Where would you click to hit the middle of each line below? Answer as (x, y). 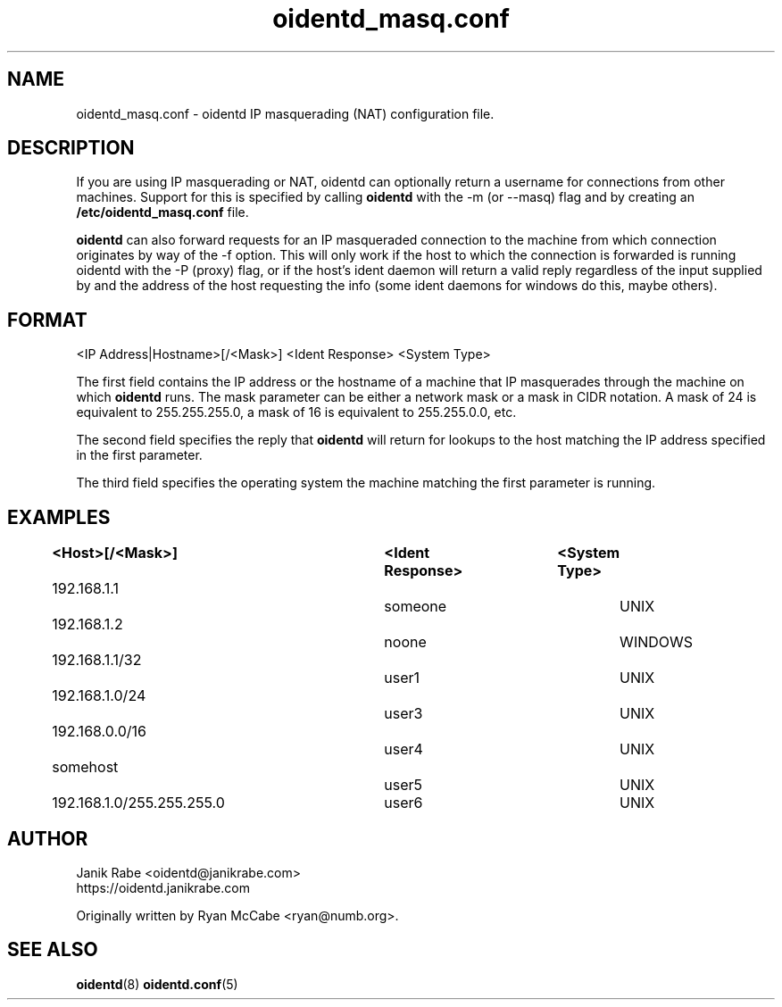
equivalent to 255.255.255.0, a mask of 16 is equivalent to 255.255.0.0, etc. (296, 412)
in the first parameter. (139, 455)
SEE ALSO (53, 950)
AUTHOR (48, 838)
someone (416, 607)
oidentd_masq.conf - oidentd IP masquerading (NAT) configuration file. (285, 113)
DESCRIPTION (71, 148)
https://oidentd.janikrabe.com (163, 887)
